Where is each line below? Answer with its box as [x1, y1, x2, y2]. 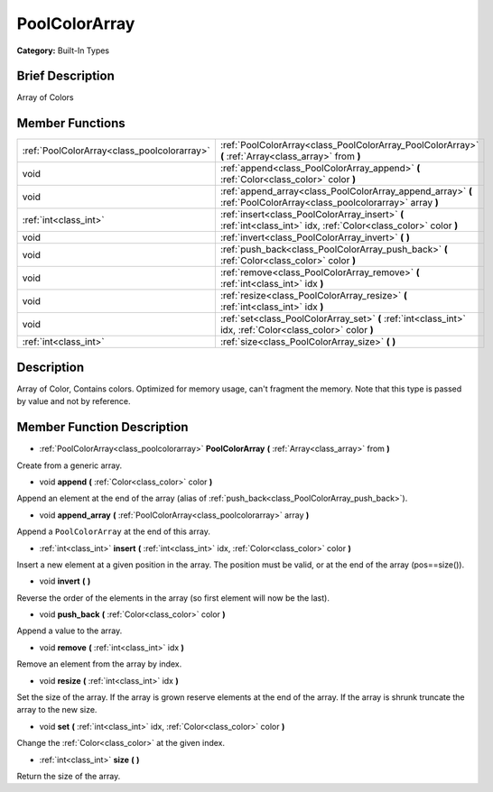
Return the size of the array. [16, 770, 121, 781]
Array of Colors [16, 92, 74, 103]
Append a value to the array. [16, 625, 123, 636]
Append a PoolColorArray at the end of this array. [16, 526, 211, 537]
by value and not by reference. [16, 396, 131, 407]
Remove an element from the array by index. [16, 658, 182, 669]
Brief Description [16, 69, 115, 84]
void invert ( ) [39, 576, 91, 586]
